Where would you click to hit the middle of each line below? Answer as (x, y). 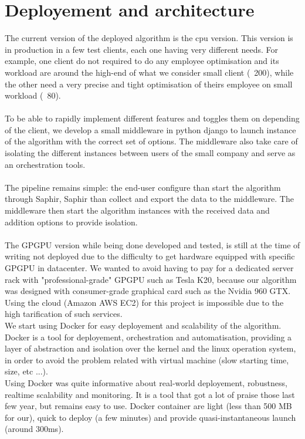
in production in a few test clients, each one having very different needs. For (142, 49)
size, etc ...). (26, 371)
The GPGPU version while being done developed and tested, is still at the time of (152, 244)
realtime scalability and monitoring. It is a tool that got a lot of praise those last (150, 394)
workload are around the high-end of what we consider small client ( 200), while (149, 72)
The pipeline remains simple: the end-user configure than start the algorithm (143, 187)
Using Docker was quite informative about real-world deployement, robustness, (146, 382)
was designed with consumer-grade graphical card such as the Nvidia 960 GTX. (148, 291)
